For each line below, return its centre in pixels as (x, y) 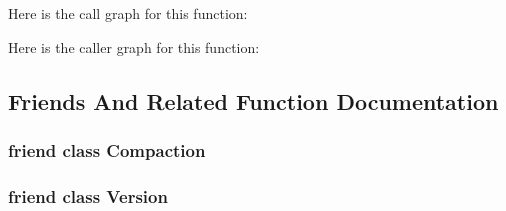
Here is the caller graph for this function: (134, 46)
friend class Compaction (107, 149)
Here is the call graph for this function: (128, 13)
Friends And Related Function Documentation (253, 100)
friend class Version (88, 195)
